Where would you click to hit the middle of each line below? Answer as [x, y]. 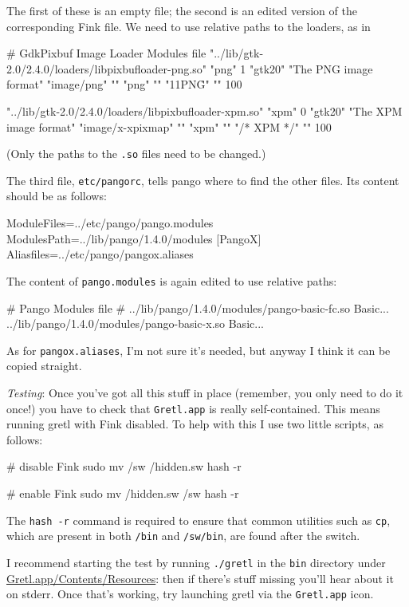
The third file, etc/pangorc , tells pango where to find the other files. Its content [203, 180]
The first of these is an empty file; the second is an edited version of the [182, 10]
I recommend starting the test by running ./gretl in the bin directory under [196, 562]
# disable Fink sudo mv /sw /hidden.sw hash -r [124, 466]
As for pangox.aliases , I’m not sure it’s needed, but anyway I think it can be [199, 350]
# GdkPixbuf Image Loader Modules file [106, 53]
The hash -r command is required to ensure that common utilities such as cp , [199, 520]
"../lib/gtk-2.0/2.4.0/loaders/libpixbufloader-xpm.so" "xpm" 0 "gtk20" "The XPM [204, 110]
